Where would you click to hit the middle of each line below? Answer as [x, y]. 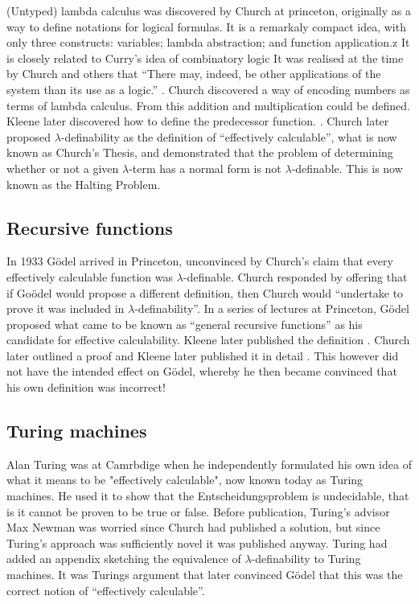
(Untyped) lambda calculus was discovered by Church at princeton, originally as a [209, 10]
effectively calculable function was [90, 276]
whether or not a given [63, 168]
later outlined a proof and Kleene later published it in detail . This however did [203, 355]
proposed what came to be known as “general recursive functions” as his [185, 324]
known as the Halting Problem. [84, 184]
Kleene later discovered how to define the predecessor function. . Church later [198, 121]
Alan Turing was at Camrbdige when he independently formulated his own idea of [209, 464]
